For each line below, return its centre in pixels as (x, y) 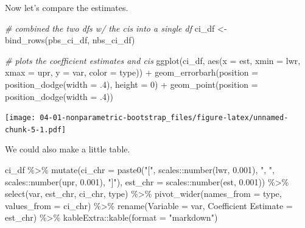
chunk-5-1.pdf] (36, 130)
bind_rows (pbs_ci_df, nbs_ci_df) (70, 40)
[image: (20, 118)
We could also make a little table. (68, 149)
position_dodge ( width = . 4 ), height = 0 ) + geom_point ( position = (131, 84)
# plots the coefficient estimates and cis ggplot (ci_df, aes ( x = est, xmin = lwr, (153, 60)
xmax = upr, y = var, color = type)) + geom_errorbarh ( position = (132, 72)
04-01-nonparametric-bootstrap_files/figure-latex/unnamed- (164, 118)
